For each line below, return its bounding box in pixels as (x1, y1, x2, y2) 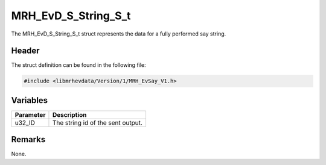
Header (11, 46, 40, 56)
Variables (11, 95, 48, 105)
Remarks (11, 134, 46, 145)
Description (52, 110, 87, 119)
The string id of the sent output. (52, 118, 143, 126)
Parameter (14, 110, 46, 119)
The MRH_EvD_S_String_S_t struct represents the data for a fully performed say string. (11, 30, 226, 37)
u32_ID (14, 118, 36, 126)
